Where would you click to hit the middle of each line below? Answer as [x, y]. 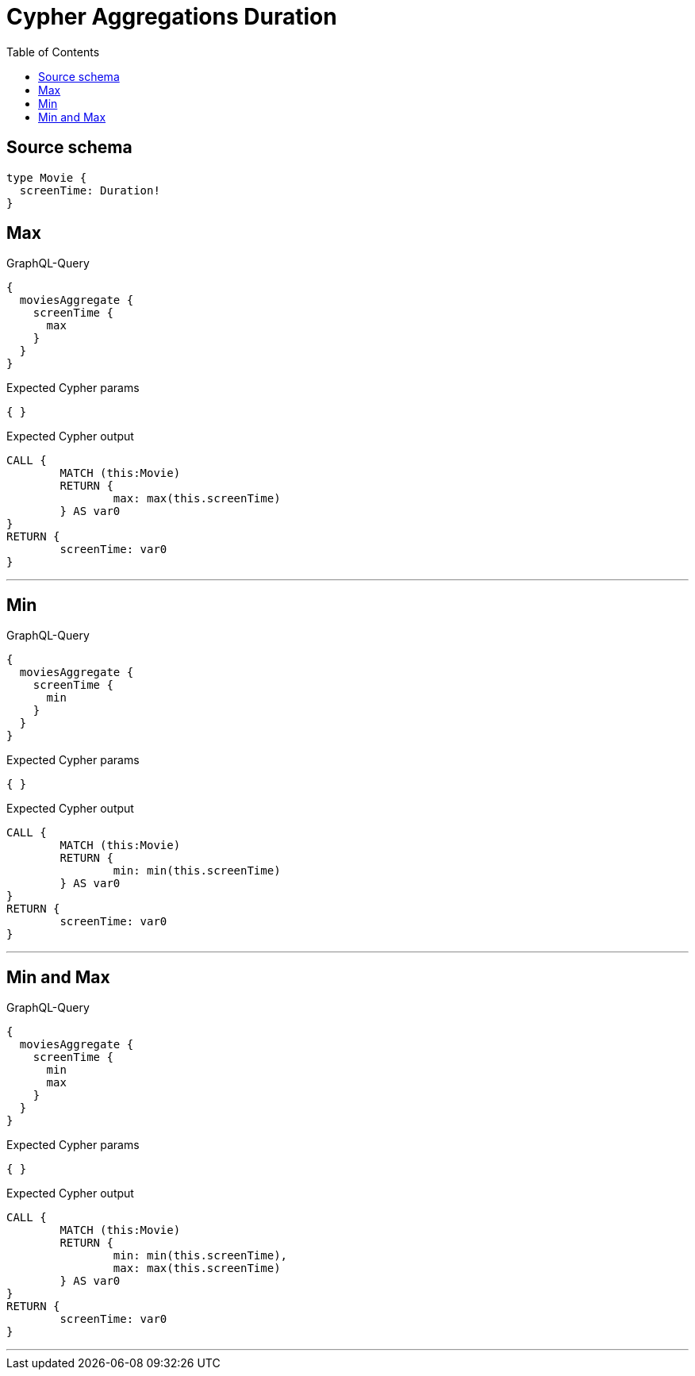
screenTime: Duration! [90, 190]
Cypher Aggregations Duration [172, 17]
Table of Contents [53, 52]
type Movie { [47, 177]
